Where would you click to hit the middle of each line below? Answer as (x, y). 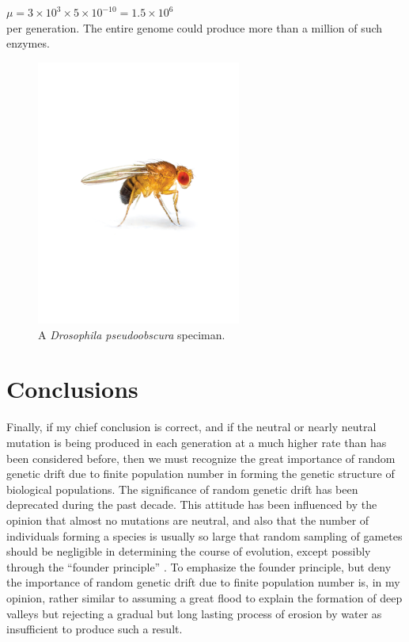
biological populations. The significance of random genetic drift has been (182, 489)
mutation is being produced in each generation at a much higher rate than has (197, 442)
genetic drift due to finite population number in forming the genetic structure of (201, 474)
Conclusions (72, 389)
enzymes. (28, 43)
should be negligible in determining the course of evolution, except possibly (189, 551)
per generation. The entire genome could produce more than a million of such (195, 27)
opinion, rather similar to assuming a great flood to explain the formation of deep (204, 597)
